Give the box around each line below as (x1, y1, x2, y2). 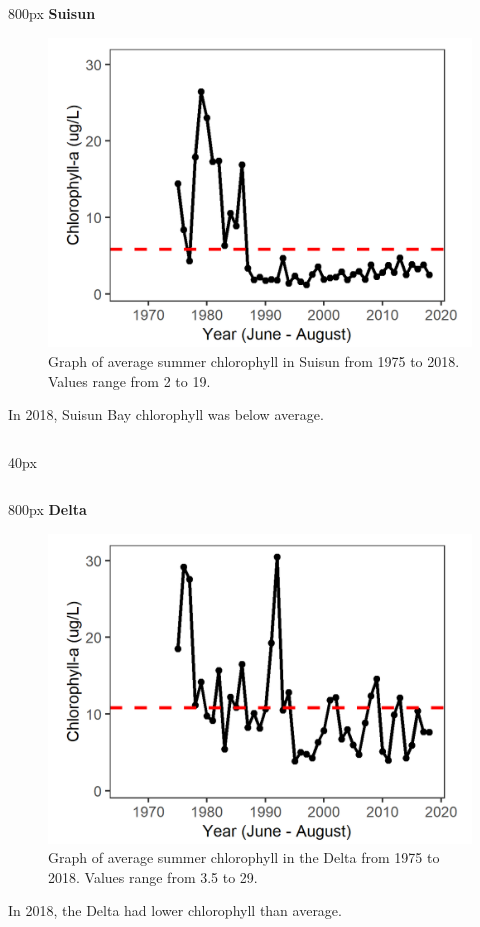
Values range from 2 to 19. (48, 370, 211, 391)
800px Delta (8, 499, 87, 520)
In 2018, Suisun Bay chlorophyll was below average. (8, 404, 324, 425)
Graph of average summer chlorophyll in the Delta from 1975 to (48, 847, 440, 868)
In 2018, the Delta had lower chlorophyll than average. (8, 900, 342, 921)
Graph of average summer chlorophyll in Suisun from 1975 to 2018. (48, 350, 460, 371)
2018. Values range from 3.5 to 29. (48, 866, 258, 887)
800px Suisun (8, 3, 96, 23)
